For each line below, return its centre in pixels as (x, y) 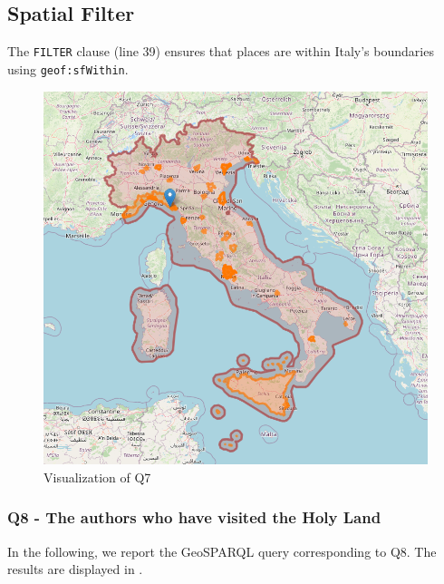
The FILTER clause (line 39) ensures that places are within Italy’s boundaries (221, 51)
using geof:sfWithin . (68, 68)
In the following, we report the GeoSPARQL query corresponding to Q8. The (222, 551)
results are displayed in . (75, 569)
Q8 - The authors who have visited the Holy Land (194, 517)
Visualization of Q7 (97, 477)
